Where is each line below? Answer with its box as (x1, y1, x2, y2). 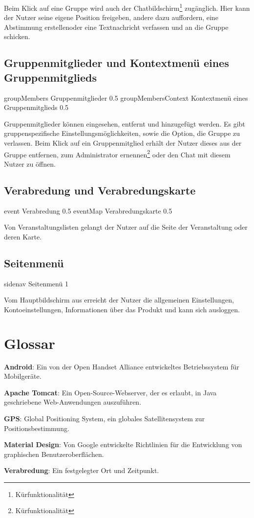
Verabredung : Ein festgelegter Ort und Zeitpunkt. (4, 465, 159, 475)
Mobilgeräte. (4, 371, 42, 381)
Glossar (4, 333, 55, 353)
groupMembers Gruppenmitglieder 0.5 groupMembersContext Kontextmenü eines (4, 92, 248, 103)
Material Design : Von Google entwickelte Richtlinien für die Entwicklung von (4, 439, 242, 450)
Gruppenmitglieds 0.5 (4, 102, 69, 112)
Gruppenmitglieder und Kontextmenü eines (4, 55, 229, 70)
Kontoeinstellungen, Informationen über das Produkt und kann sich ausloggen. (4, 304, 240, 314)
